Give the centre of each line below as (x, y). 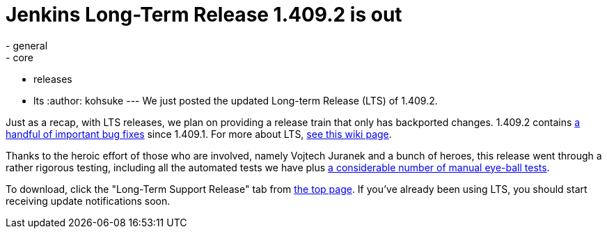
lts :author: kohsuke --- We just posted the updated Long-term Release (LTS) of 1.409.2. (236, 100)
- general (27, 45)
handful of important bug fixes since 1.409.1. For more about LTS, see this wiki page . (199, 134)
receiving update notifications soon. (88, 201)
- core (19, 57)
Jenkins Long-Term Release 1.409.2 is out (204, 15)
